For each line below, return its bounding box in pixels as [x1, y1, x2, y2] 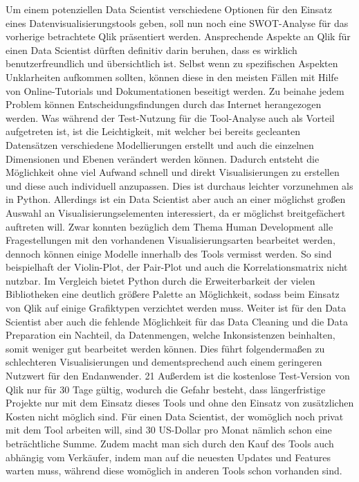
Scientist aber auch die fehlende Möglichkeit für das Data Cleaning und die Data [6, 314, 348, 328]
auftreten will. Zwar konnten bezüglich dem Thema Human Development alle [6, 219, 333, 233]
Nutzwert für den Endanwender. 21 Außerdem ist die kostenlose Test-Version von [6, 368, 350, 383]
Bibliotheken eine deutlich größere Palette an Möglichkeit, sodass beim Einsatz [6, 287, 340, 301]
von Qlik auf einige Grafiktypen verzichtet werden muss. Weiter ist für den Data [6, 301, 347, 315]
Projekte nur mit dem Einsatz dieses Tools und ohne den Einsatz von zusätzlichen [6, 395, 354, 410]
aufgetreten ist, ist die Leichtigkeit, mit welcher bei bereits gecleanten [6, 124, 300, 139]
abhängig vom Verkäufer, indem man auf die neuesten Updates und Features [6, 449, 331, 464]
